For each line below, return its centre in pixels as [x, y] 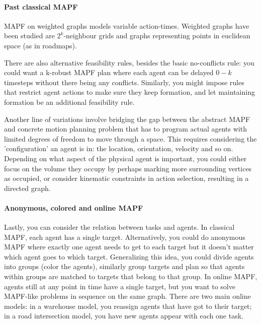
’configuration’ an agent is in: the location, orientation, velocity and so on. [119, 148]
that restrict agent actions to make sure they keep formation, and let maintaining [129, 92]
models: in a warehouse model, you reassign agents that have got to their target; [128, 306]
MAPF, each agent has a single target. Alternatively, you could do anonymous [125, 237]
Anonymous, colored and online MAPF [74, 207]
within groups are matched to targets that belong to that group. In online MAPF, [131, 276]
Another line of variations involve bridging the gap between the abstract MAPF [127, 119]
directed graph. [27, 188]
